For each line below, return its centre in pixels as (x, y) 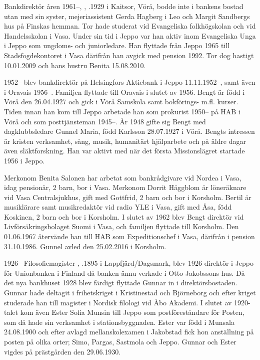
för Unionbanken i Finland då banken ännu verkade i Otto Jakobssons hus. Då (124, 273)
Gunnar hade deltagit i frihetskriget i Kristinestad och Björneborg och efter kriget (130, 293)
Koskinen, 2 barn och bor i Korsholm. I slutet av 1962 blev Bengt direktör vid (124, 216)
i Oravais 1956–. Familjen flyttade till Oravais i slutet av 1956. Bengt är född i (124, 92)
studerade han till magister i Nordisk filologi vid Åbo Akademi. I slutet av (118, 302)
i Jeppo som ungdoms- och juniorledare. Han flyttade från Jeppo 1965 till (117, 45)
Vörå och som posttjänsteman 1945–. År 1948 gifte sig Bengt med (105, 121)
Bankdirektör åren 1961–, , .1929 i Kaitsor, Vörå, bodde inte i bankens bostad (124, 6)
